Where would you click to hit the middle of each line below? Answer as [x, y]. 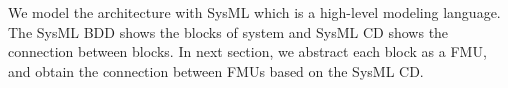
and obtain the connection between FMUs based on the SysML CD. [216, 70]
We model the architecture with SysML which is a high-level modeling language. [254, 12]
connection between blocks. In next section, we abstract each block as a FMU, [247, 51]
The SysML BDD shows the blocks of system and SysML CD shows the [228, 31]
